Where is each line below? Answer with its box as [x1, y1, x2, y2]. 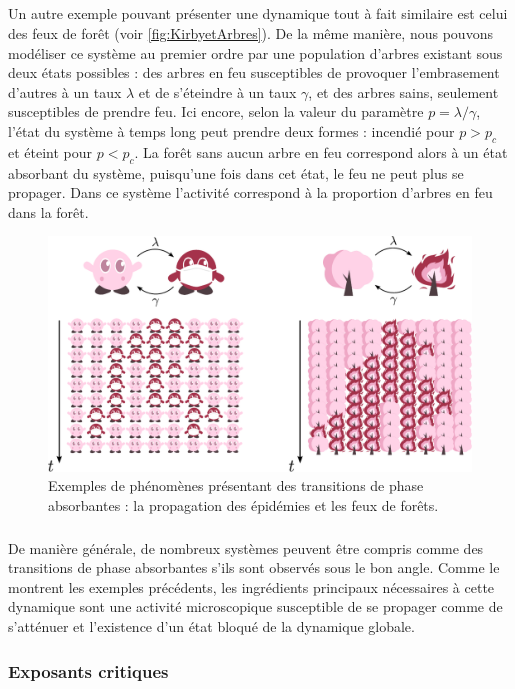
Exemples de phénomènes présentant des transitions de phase [48, 475, 424, 496]
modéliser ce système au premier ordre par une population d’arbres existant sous [8, 42, 503, 63]
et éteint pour [8, 141, 93, 162]
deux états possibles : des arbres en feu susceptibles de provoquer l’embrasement [8, 62, 500, 83]
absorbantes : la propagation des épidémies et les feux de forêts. [48, 494, 439, 515]
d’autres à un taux [8, 81, 122, 102]
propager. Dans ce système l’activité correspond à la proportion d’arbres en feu [8, 182, 493, 203]
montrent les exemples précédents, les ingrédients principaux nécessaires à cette [8, 576, 495, 597]
